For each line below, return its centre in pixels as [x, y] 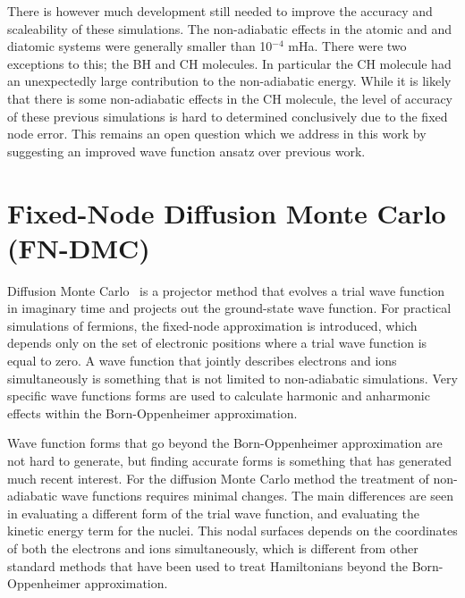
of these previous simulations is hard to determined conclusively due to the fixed [228, 116]
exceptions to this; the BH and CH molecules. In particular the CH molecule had [229, 63]
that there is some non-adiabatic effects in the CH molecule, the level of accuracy [230, 98]
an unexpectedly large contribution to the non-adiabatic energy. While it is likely [229, 81]
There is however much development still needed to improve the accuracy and [220, 11]
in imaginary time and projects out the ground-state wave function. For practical [229, 308]
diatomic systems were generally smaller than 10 [140, 46]
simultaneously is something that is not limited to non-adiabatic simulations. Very [232, 378]
